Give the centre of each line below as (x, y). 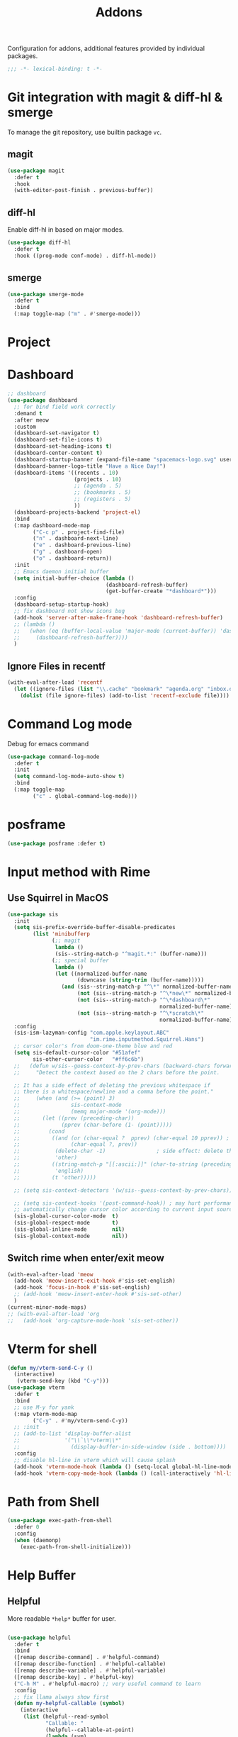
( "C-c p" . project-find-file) (79, 532)
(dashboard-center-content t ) (58, 453)
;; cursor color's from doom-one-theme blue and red (93, 1046)
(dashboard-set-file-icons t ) (58, 440)
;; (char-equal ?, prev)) (76, 1145)
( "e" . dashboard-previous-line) (82, 545)
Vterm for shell (52, 1349)
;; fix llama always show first (62, 1697)
